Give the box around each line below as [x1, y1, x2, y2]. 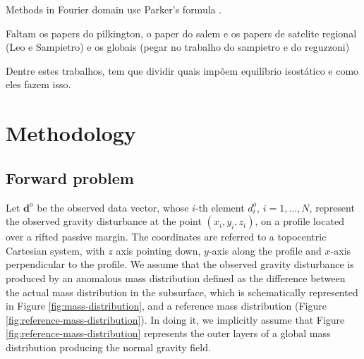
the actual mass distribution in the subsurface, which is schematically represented [6, 284, 358, 299]
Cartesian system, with [6, 243, 105, 257]
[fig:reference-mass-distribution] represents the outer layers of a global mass [6, 326, 331, 341]
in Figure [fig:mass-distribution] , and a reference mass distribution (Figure [6, 298, 327, 313]
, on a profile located [255, 214, 344, 229]
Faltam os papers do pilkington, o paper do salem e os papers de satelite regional [6, 25, 357, 40]
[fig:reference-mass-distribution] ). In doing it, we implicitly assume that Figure [6, 312, 345, 327]
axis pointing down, [116, 243, 201, 257]
